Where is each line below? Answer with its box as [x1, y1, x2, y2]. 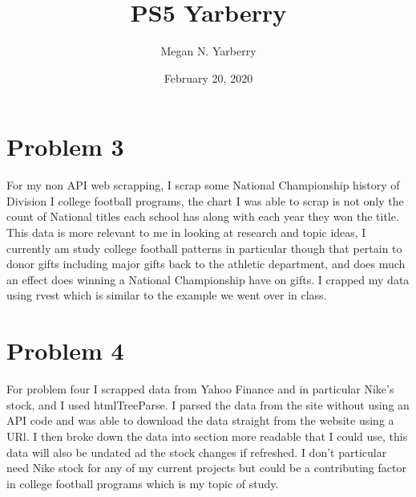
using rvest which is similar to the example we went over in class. [6, 287, 327, 303]
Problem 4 [6, 334, 124, 367]
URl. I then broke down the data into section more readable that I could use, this [6, 427, 408, 444]
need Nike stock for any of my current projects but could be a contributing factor [6, 459, 406, 476]
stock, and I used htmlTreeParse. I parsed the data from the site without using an [6, 396, 410, 413]
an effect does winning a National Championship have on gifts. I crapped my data [6, 271, 410, 287]
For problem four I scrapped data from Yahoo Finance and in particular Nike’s [6, 381, 394, 397]
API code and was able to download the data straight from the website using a [6, 412, 394, 429]
